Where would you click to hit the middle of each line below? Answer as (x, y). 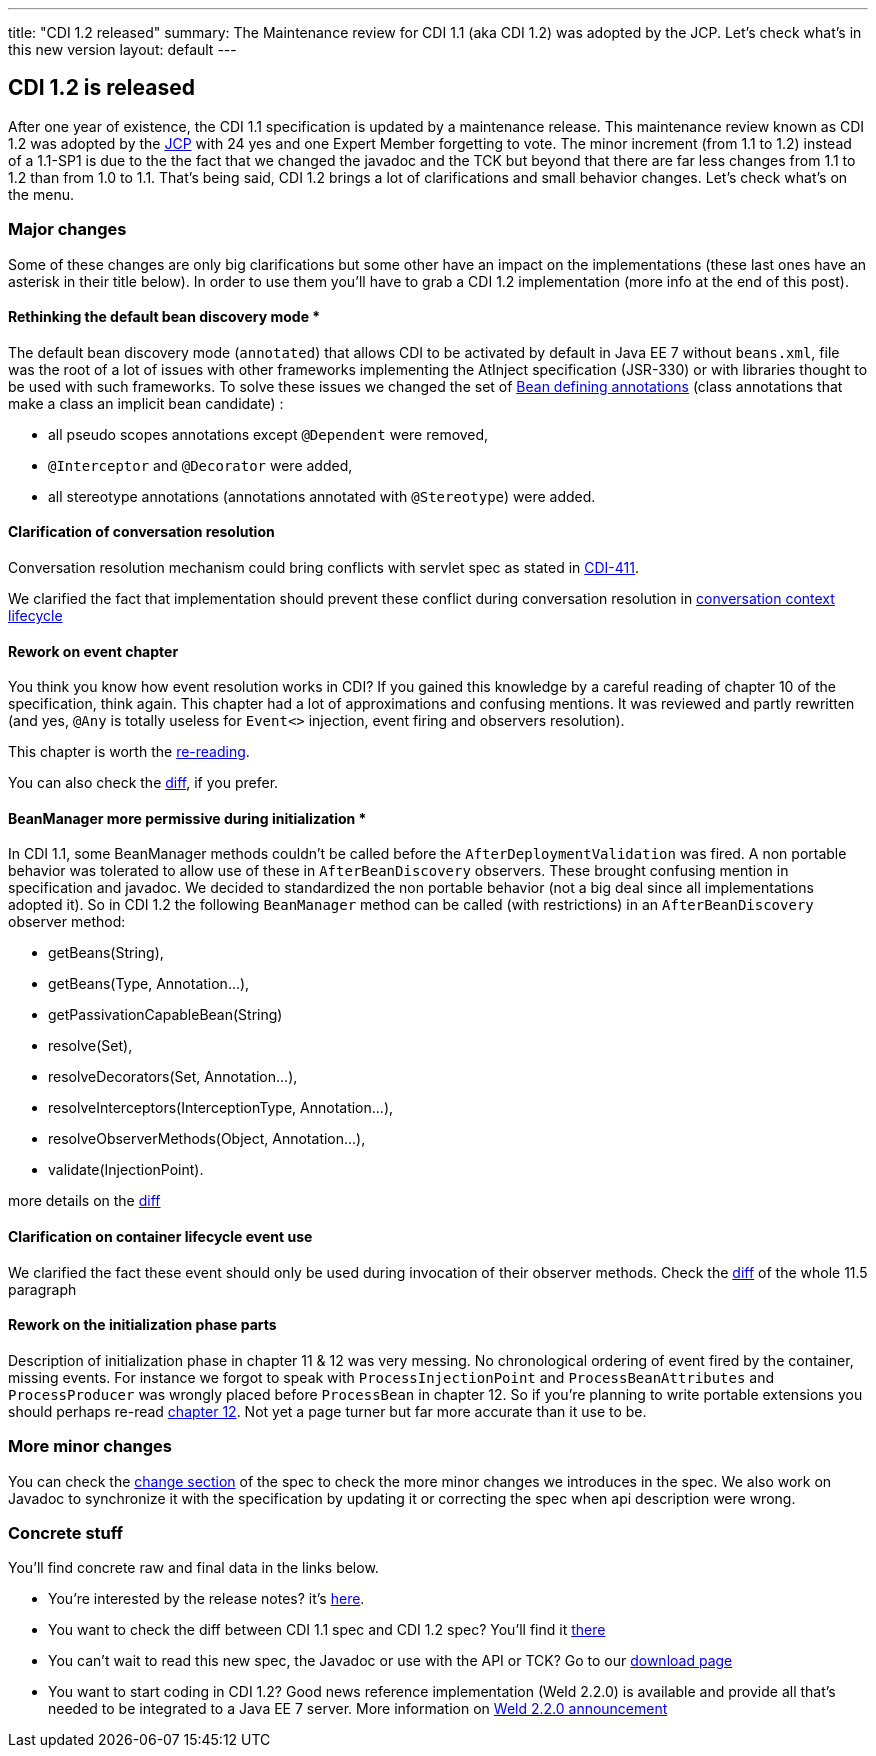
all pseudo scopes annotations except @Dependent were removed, (268, 434)
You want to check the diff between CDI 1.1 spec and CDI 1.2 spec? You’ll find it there (327, 1630)
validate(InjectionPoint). (126, 1170)
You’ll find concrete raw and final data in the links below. (193, 1568)
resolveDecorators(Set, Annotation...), (173, 1077)
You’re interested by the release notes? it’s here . (206, 1599)
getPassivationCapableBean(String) (165, 1015)
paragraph (42, 1289)
